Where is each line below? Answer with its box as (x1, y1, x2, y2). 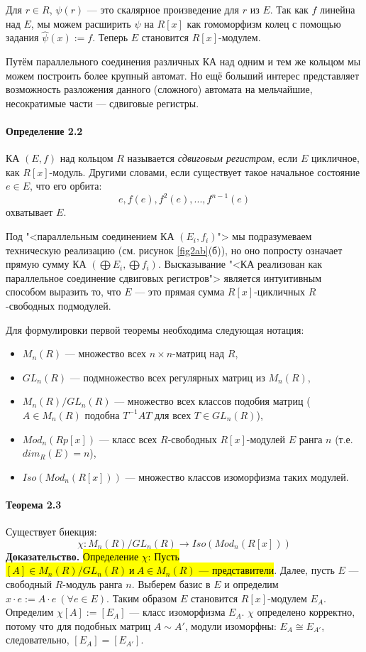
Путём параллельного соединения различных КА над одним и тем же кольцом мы (6, 54, 361, 68)
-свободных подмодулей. (6, 298, 111, 313)
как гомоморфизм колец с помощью (187, 16, 341, 31)
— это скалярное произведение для (87, 2, 240, 16)
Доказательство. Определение (6, 548, 139, 563)
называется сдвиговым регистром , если (127, 151, 298, 165)
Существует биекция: (6, 524, 97, 539)
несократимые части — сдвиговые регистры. (6, 95, 199, 110)
